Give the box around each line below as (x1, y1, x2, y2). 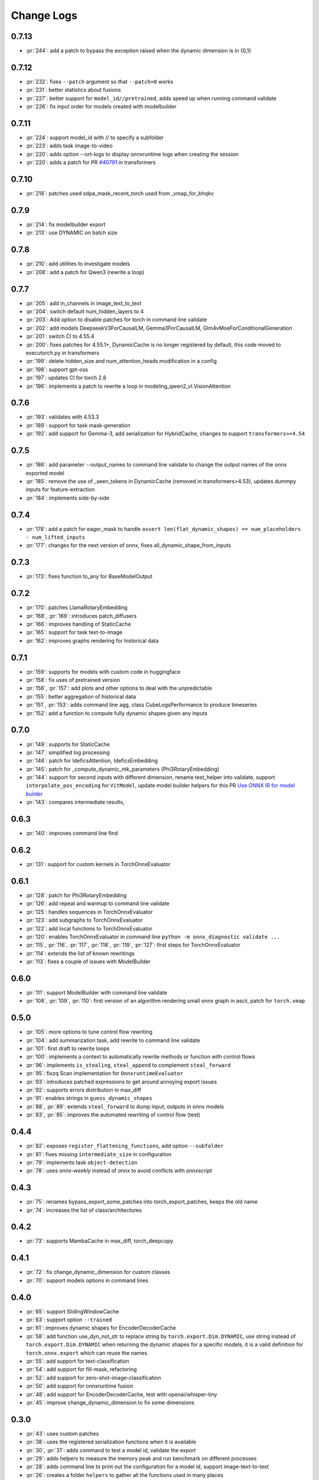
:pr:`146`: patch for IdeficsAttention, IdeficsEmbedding (25, 757, 158, 764)
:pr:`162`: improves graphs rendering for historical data (25, 637, 159, 644)
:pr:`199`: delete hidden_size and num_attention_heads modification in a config (25, 358, 217, 365)
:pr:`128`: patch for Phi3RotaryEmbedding (25, 892, 127, 899)
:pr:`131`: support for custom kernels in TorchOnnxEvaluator (25, 861, 171, 868)
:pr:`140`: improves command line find (25, 829, 118, 837)
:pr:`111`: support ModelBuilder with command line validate (25, 989, 168, 996)
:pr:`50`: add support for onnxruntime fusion (25, 1382, 134, 1389)
